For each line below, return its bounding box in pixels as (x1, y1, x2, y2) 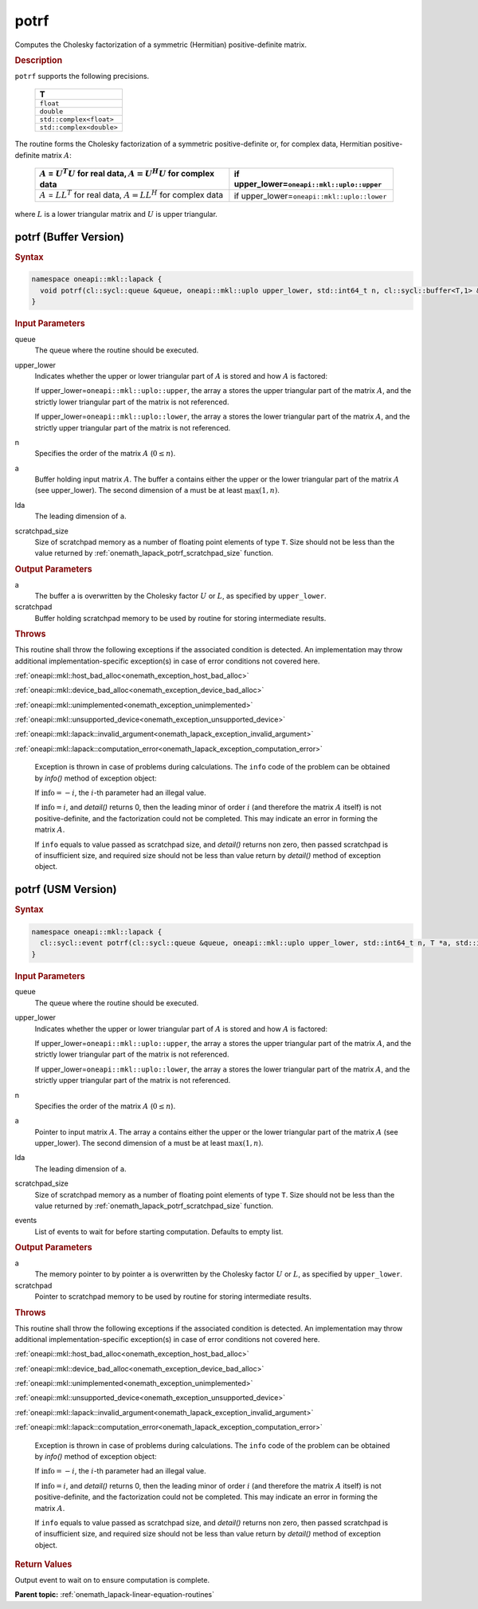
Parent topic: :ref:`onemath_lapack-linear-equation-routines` (14, 1590, 215, 1599)
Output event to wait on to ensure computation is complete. (14, 1576, 210, 1585)
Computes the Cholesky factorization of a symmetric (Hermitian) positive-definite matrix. (14, 40, 307, 49)
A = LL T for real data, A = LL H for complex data (39, 188, 223, 201)
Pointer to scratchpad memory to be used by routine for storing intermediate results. (34, 1292, 312, 1301)
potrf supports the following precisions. (14, 71, 150, 81)
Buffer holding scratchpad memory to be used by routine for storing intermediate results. (34, 613, 327, 623)
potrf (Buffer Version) (14, 230, 125, 243)
